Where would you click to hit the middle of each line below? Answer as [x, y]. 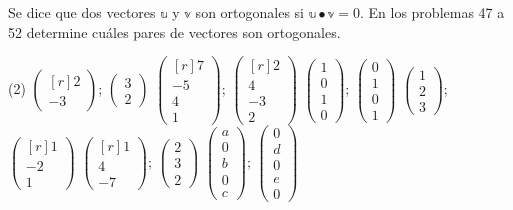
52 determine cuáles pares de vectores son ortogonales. [174, 31]
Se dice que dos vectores [82, 12]
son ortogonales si [249, 12]
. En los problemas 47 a [432, 12]
